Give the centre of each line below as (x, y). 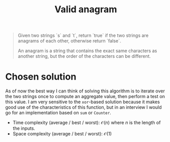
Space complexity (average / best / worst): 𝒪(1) (62, 134)
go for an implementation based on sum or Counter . (58, 113)
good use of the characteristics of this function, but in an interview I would (83, 107)
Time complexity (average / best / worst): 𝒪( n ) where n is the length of (87, 123)
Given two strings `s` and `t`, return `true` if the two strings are (83, 35)
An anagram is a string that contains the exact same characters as (87, 51)
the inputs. (24, 128)
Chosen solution (41, 77)
